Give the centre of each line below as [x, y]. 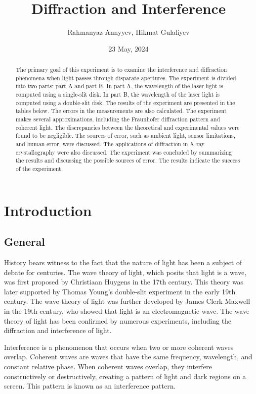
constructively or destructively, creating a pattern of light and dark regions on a [125, 376]
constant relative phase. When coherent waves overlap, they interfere [108, 366]
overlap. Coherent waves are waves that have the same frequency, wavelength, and [128, 357]
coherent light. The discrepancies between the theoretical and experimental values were [128, 127]
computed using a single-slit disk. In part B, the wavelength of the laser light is [118, 94]
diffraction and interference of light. [58, 330]
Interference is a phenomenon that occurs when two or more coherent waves [119, 347]
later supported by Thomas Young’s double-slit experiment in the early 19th [120, 291]
